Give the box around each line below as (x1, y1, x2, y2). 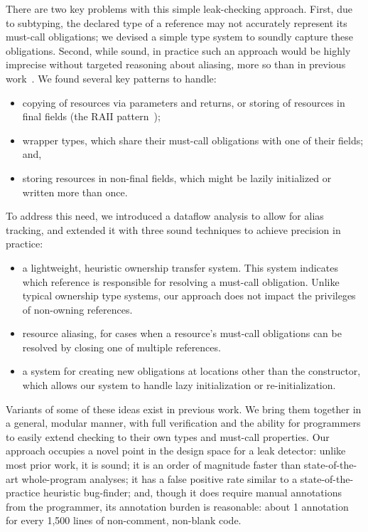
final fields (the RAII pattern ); (22, 109, 161, 124)
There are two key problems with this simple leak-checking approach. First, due (6, 1, 352, 16)
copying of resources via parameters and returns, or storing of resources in (22, 95, 345, 110)
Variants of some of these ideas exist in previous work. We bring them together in (6, 401, 362, 416)
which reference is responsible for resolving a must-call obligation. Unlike (22, 274, 340, 289)
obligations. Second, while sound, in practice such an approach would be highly (6, 43, 351, 58)
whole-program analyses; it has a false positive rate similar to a (21, 471, 298, 486)
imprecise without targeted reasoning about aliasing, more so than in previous (6, 57, 346, 72)
